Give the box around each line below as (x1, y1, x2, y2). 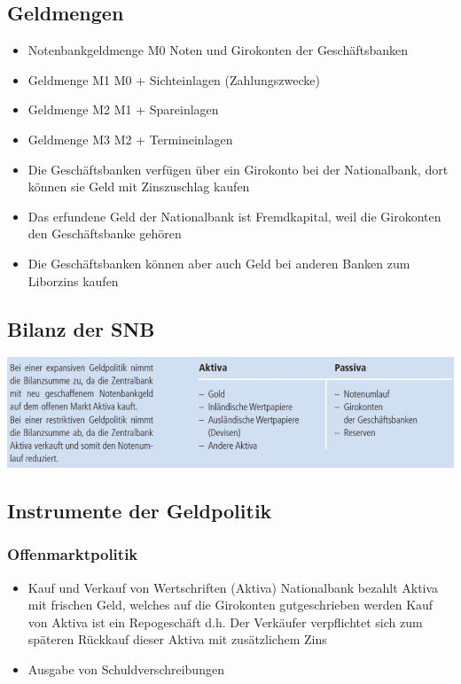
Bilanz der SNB (7, 315, 155, 342)
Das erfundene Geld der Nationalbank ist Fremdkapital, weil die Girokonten (27, 206, 441, 225)
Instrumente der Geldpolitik (7, 496, 272, 524)
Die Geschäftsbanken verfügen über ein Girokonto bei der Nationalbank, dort (27, 159, 449, 178)
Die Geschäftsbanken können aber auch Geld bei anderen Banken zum (27, 253, 410, 272)
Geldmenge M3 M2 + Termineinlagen (27, 129, 233, 148)
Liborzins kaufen (27, 271, 119, 290)
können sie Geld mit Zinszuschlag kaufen (27, 177, 250, 196)
